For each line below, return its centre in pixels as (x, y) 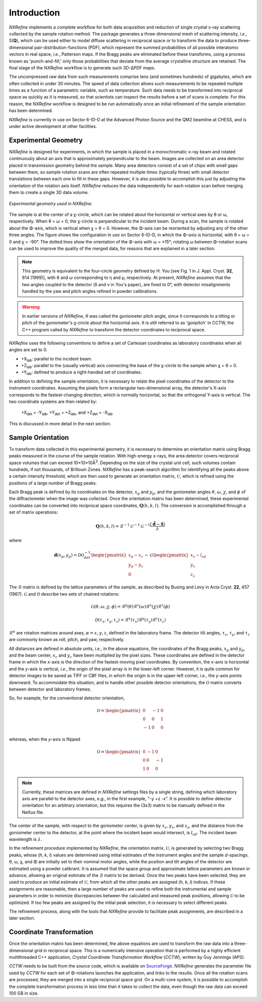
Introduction (34, 13)
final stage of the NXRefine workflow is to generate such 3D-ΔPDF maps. (82, 67)
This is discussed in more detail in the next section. (60, 423)
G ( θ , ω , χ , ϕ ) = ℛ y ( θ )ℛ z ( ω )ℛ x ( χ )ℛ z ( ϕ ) (130, 606)
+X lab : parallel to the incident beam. (57, 359)
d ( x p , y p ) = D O (69, 556)
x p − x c (136, 556)
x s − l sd (198, 556)
